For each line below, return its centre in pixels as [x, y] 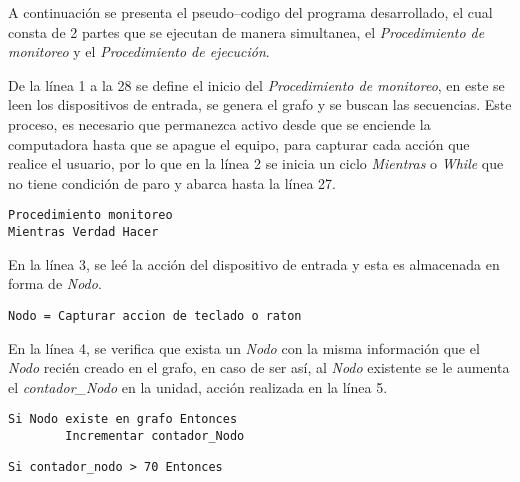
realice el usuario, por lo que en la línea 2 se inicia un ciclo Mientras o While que [256, 163]
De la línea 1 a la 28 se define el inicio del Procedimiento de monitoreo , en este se [256, 84]
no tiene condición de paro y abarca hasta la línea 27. [172, 182]
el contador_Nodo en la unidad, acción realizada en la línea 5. [198, 386]
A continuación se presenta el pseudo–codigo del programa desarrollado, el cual [250, 12]
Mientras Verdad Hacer [83, 232]
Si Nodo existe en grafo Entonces [123, 419]
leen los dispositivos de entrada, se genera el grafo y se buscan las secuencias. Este [260, 104]
